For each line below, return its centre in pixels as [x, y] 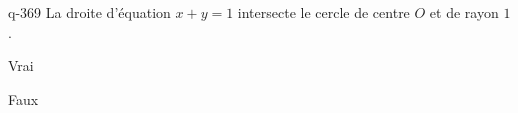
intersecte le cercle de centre [323, 12]
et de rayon [464, 12]
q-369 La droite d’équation [89, 12]
